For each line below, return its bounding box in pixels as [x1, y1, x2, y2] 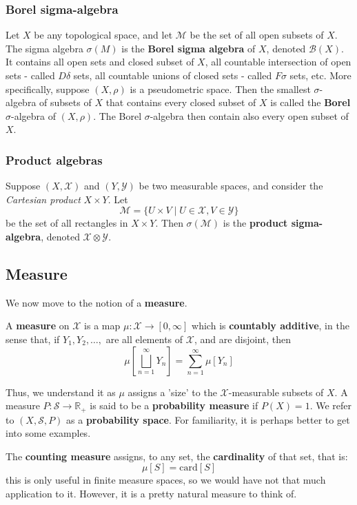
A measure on [6, 318, 70, 333]
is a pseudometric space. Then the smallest [130, 81, 311, 96]
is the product [223, 216, 288, 230]
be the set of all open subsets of [190, 28, 324, 42]
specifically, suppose [6, 81, 90, 96]
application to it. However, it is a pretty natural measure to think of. [6, 486, 297, 500]
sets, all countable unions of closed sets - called [73, 68, 272, 82]
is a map [84, 318, 121, 333]
